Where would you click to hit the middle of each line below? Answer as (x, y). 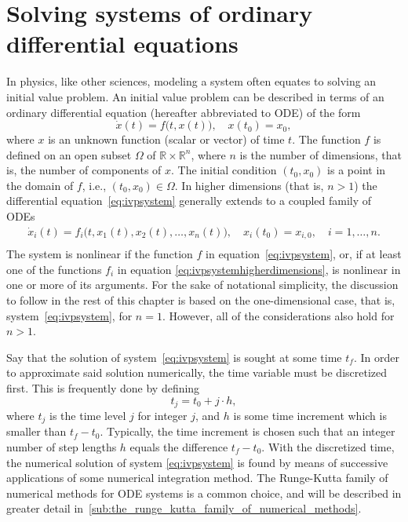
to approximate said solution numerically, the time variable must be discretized (197, 372)
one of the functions (54, 269)
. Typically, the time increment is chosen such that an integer (248, 431)
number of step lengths (62, 447)
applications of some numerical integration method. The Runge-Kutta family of (197, 478)
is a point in (357, 170)
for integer (162, 415)
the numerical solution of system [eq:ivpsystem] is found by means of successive (197, 462)
